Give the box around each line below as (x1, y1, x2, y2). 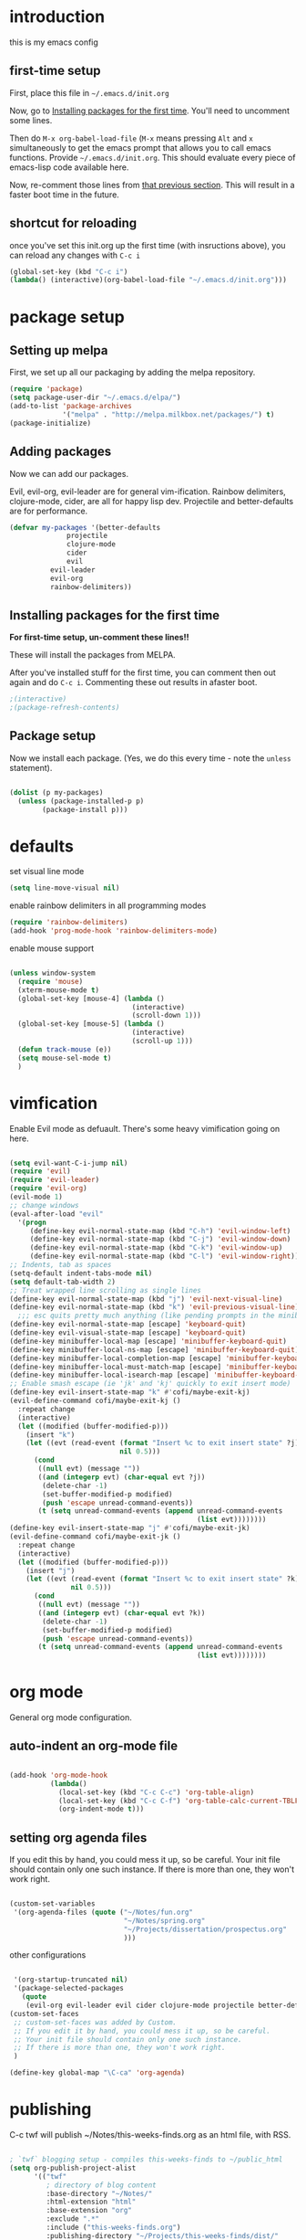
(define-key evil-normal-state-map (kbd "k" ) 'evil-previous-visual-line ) (9, 1303, 300, 1312)
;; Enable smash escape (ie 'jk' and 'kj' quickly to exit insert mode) (9, 1379, 291, 1389)
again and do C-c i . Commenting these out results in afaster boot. (9, 677, 258, 688)
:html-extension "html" (46, 2197, 137, 2207)
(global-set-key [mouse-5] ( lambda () (17, 1020, 166, 1029)
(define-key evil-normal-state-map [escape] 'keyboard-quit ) (9, 1320, 247, 1329)
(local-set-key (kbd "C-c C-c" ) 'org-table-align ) (57, 1788, 255, 1797)
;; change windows (9, 1200, 79, 1210)
